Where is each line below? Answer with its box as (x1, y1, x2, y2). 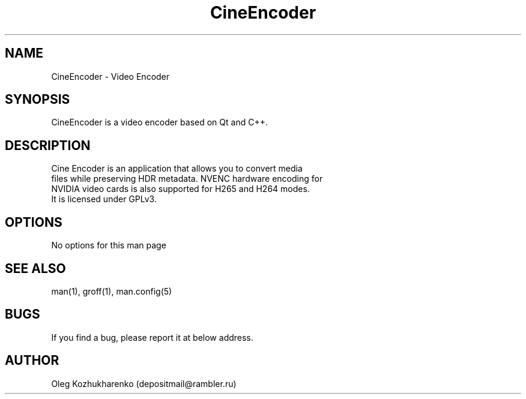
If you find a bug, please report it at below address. (51, 332, 253, 343)
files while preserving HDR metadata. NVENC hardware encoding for (51, 173, 323, 184)
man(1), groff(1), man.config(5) (51, 286, 172, 296)
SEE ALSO (5, 260, 66, 276)
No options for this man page (51, 240, 166, 251)
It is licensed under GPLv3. (51, 194, 157, 205)
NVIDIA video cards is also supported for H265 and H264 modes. (51, 184, 310, 194)
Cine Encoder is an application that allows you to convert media (51, 163, 303, 174)
